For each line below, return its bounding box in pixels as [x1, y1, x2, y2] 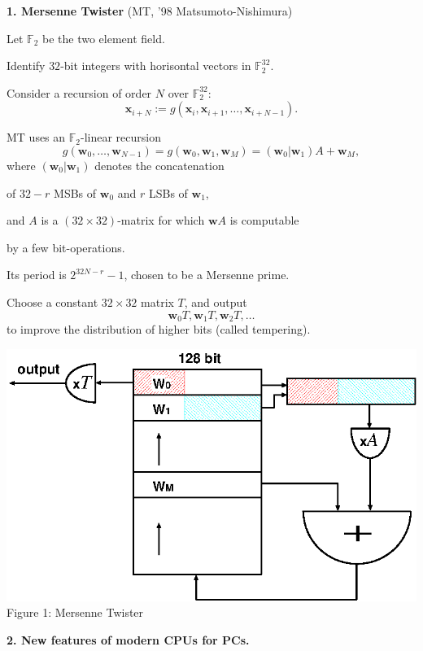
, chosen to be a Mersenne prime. [124, 266, 290, 283]
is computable [229, 212, 299, 229]
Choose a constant [7, 293, 98, 310]
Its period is [7, 266, 67, 283]
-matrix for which [117, 212, 205, 229]
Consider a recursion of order [7, 84, 152, 101]
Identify [7, 57, 46, 74]
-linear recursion [81, 129, 161, 146]
